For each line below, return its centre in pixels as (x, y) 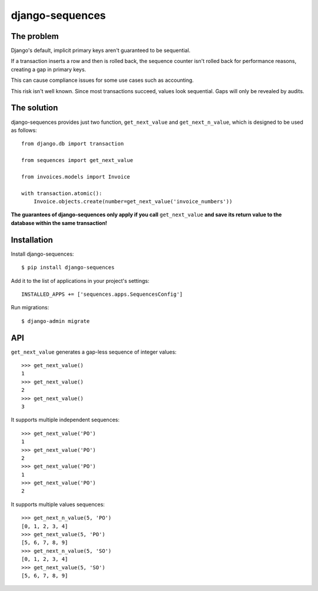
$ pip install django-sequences (68, 268)
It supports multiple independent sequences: (65, 420)
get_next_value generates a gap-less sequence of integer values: (94, 352)
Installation (32, 240)
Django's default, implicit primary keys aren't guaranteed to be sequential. (101, 51)
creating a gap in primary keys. (49, 69)
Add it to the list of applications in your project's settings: (80, 280)
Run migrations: (30, 308)
